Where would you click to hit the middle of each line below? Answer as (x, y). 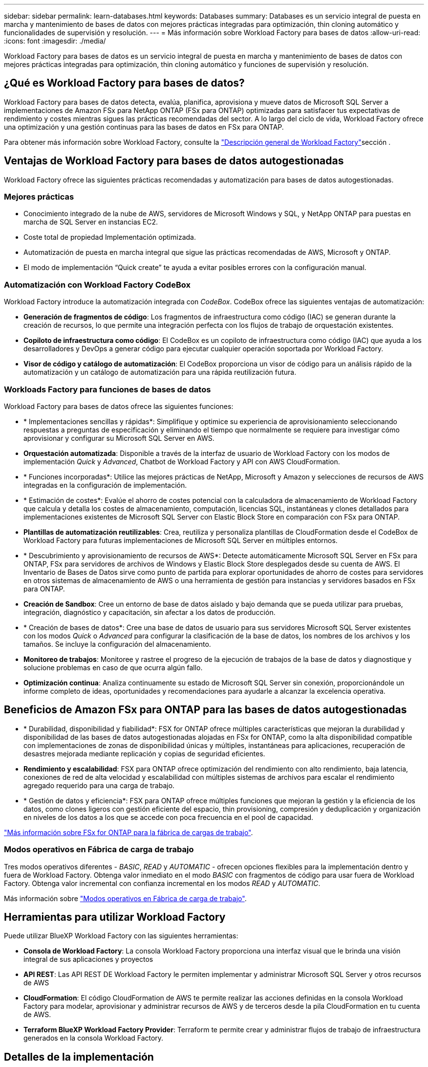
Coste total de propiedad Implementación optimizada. (110, 237)
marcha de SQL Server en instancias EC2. (91, 222)
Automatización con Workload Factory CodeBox (97, 284)
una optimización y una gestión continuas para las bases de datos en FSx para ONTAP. (144, 127)
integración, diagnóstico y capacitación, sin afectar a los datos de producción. (150, 612)
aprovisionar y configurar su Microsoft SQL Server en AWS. (119, 438)
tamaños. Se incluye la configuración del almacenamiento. (117, 644)
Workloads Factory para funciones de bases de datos (107, 389)
